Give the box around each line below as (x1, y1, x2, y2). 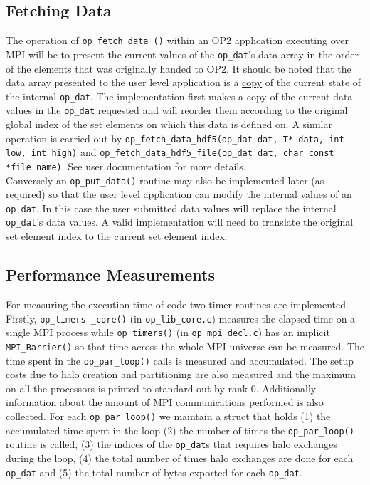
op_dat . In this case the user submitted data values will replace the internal (6, 200, 337, 215)
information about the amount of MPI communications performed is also (6, 395, 324, 410)
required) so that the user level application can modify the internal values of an (6, 187, 352, 202)
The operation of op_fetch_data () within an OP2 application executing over (6, 33, 349, 48)
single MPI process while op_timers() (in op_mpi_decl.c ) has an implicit (6, 325, 330, 340)
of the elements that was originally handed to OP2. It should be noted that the (6, 61, 351, 75)
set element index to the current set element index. (6, 229, 228, 244)
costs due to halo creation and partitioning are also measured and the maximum (6, 367, 356, 382)
